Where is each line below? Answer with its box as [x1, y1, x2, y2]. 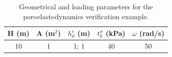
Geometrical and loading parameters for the [19, 1, 153, 11]
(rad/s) [139, 28, 165, 38]
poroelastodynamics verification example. [23, 11, 149, 21]
